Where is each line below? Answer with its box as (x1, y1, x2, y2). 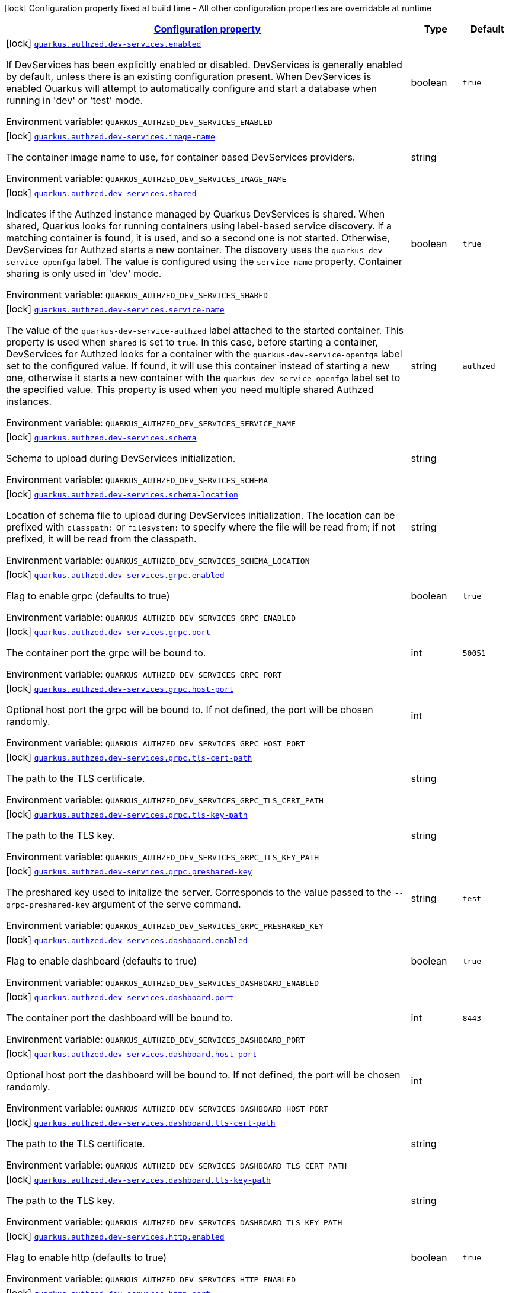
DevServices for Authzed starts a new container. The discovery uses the (6, 244, 329, 256)
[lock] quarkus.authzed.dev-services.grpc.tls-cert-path (6, 751, 252, 763)
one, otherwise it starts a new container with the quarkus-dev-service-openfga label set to (6, 372, 401, 384)
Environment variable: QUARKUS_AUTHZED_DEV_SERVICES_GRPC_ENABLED (6, 611, 296, 623)
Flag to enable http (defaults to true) (6, 1252, 167, 1263)
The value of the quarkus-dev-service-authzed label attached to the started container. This (6, 324, 404, 336)
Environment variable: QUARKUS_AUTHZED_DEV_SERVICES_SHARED (6, 289, 268, 301)
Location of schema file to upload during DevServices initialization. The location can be (6, 509, 395, 521)
